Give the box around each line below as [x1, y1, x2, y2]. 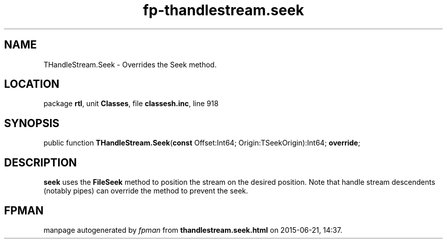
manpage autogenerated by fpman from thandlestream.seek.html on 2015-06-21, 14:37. [43, 225, 342, 234]
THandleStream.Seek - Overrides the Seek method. [43, 60, 217, 69]
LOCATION [4, 78, 60, 91]
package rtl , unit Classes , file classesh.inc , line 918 [43, 99, 219, 108]
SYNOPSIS [4, 116, 60, 130]
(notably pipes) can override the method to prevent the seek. [43, 186, 249, 196]
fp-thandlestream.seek [143, 2, 304, 19]
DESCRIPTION [4, 156, 77, 169]
